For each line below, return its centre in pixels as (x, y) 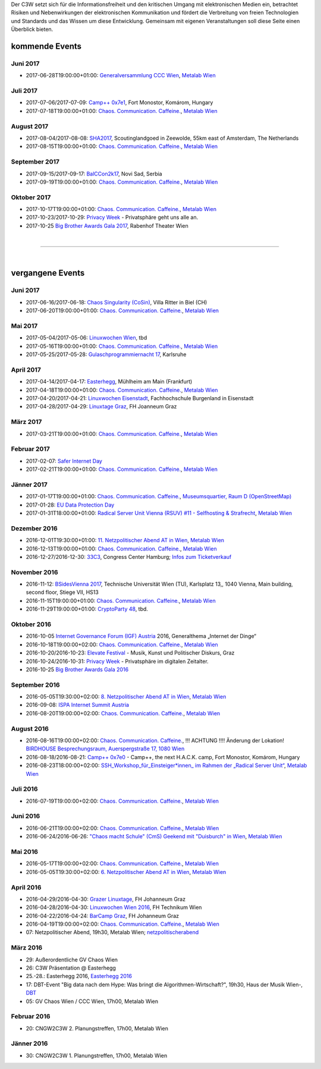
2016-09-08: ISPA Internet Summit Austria (78, 705)
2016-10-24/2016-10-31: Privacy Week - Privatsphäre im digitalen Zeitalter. (117, 661)
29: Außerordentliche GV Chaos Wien (72, 960)
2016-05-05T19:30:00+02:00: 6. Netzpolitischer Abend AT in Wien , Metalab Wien (126, 872)
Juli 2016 (24, 789)
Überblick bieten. (32, 29)
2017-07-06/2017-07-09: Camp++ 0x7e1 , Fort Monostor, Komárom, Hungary (119, 103)
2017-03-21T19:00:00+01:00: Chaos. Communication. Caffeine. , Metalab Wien (122, 433)
